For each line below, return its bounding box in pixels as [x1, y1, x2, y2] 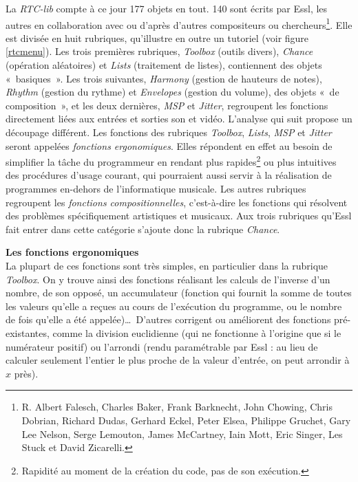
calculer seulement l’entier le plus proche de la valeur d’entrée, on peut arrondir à [6, 353, 350, 367]
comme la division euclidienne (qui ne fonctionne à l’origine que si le [52, 325, 341, 340]
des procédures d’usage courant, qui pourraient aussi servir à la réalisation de [6, 168, 332, 182]
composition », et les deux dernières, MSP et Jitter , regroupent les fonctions [6, 98, 328, 112]
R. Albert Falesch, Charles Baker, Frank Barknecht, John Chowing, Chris [21, 399, 333, 414]
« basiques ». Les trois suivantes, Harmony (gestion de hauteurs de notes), [6, 71, 322, 85]
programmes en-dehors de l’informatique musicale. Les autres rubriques [6, 182, 306, 196]
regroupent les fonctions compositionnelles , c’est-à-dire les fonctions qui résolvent [6, 195, 348, 209]
